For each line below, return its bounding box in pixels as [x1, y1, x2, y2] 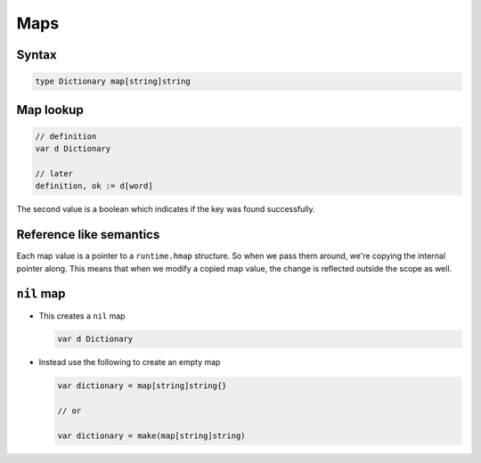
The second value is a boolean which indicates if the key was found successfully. [16, 204, 315, 215]
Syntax [16, 47, 57, 62]
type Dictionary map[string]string [35, 77, 191, 86]
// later [35, 168, 74, 178]
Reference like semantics [16, 227, 160, 242]
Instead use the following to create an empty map [38, 357, 221, 368]
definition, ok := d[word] [35, 181, 153, 191]
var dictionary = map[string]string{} [57, 381, 227, 391]
